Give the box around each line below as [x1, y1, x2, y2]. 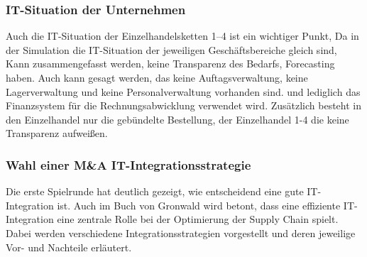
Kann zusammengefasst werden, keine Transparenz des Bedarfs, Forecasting [6, 56, 335, 71]
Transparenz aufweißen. [6, 126, 108, 141]
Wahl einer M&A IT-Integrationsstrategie [6, 155, 251, 173]
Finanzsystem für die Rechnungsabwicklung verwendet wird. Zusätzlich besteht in [6, 98, 362, 113]
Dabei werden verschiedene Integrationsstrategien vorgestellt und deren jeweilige [6, 225, 356, 240]
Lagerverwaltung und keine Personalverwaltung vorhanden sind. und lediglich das [6, 84, 361, 99]
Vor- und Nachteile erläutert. [6, 239, 132, 254]
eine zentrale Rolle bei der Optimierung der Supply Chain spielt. [57, 212, 339, 226]
